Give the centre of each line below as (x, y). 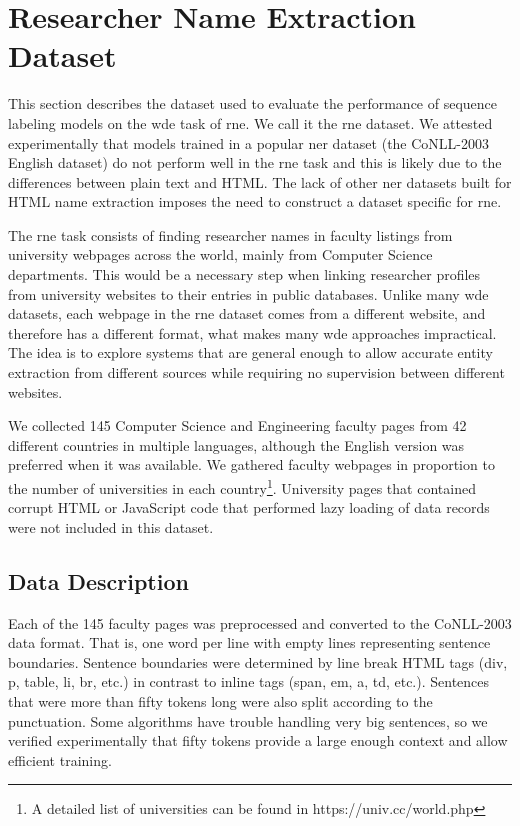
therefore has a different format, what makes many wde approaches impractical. (252, 332)
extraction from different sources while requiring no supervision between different (256, 372)
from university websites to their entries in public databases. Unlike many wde (248, 293)
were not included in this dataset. (111, 526)
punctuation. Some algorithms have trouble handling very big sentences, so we (248, 720)
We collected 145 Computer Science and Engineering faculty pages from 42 (237, 425)
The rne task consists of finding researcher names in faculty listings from (230, 234)
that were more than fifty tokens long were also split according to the (220, 701)
